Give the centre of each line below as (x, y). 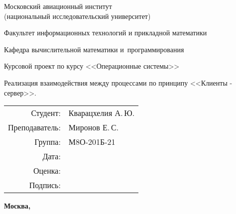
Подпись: (45, 185)
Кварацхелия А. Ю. (102, 113)
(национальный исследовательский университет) (77, 16)
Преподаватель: (34, 127)
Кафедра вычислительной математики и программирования (94, 49)
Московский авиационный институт (58, 6)
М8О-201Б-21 (92, 142)
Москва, (17, 206)
